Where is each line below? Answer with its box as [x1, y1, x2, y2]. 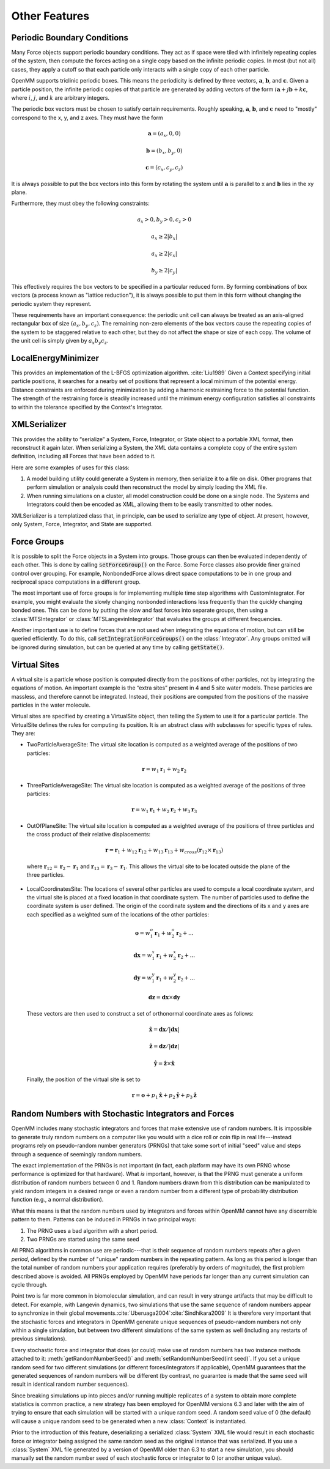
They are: [11, 730, 36, 737]
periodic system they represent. [11, 300, 92, 307]
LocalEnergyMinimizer [11, 352, 100, 363]
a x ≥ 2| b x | [150, 233, 178, 241]
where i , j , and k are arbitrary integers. [11, 94, 110, 102]
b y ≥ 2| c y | [151, 267, 177, 275]
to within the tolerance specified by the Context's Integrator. [11, 403, 163, 411]
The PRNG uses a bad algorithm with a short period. [26, 1227, 158, 1234]
